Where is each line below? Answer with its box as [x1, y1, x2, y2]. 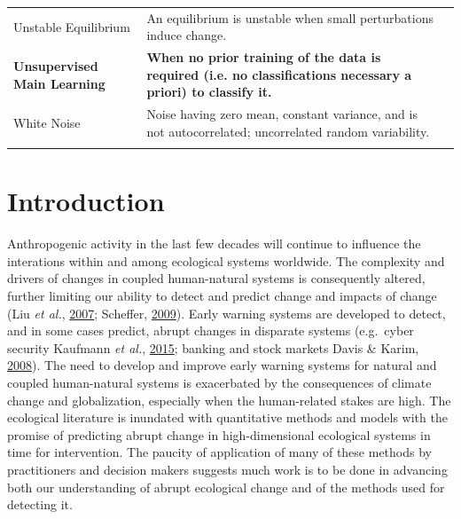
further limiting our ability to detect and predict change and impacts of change [7, 287, 437, 305]
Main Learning [13, 74, 105, 92]
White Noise [13, 114, 81, 132]
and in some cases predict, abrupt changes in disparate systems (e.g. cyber [7, 321, 414, 340]
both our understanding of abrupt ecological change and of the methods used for [7, 477, 445, 496]
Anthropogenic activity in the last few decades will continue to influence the [7, 234, 421, 253]
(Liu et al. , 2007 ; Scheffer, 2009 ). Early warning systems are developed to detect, [7, 303, 446, 322]
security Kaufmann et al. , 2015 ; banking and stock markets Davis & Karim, [7, 338, 419, 357]
